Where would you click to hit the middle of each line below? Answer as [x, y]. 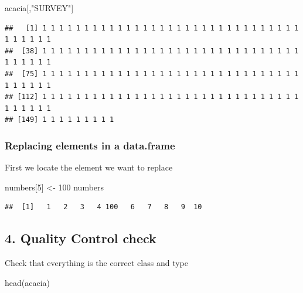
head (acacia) [28, 282]
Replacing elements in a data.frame [90, 145]
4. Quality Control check [81, 238]
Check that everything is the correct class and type [96, 263]
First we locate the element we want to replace [89, 167]
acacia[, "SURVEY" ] [39, 8]
